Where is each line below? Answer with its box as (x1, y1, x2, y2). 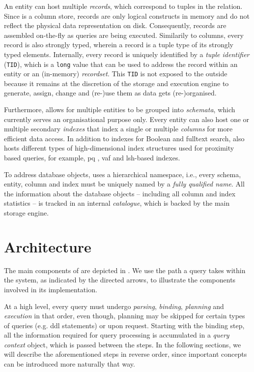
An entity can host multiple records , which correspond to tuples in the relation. (4, 1, 243, 11)
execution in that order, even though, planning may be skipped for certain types (4, 310, 245, 321)
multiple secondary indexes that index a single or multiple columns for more (4, 124, 233, 134)
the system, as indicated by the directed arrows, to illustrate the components (4, 275, 236, 285)
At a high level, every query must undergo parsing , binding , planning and (4, 301, 224, 311)
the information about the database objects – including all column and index (4, 188, 236, 198)
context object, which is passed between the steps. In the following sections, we (4, 339, 241, 349)
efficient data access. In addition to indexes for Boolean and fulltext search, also (4, 133, 245, 143)
